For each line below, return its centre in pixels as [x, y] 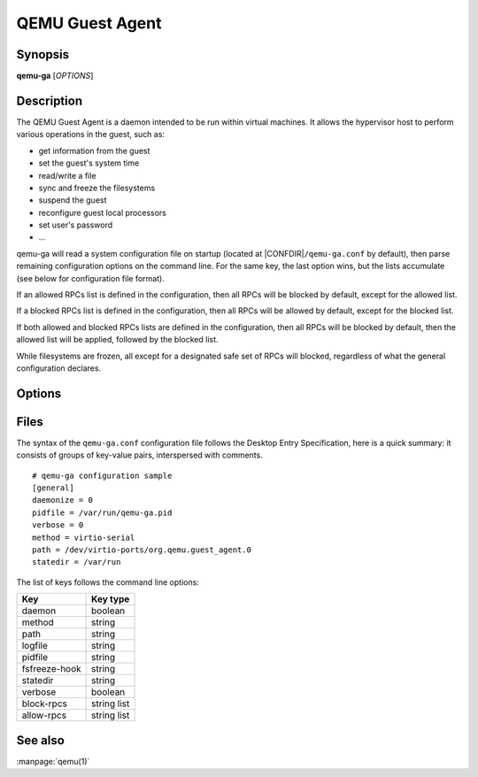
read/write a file [67, 175]
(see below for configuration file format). [91, 278]
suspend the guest [73, 200]
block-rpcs [45, 704]
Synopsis [43, 54]
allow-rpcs [44, 715]
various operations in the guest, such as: [91, 135]
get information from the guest [94, 150]
